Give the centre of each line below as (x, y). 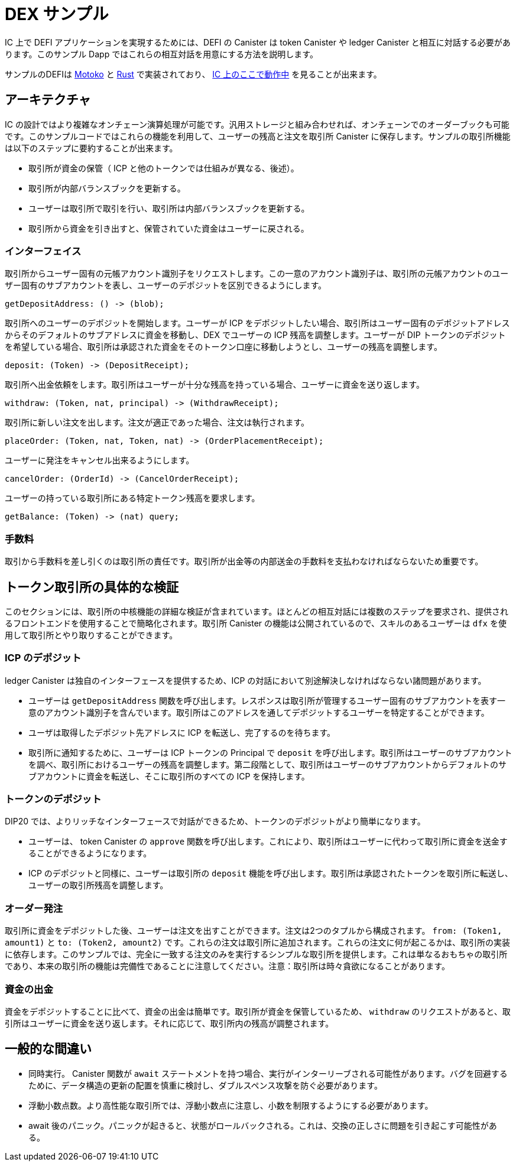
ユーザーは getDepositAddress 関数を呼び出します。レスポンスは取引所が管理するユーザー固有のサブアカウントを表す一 (267, 700)
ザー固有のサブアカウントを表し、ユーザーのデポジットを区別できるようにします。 (166, 285)
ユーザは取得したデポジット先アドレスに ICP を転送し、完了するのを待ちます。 (182, 732)
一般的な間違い (48, 1049)
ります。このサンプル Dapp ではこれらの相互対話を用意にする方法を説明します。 (161, 54)
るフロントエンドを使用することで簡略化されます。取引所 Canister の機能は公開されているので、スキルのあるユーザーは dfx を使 (256, 623)
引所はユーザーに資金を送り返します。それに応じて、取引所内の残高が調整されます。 (169, 1023)
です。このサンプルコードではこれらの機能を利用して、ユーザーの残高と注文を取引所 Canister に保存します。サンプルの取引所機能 (258, 136)
